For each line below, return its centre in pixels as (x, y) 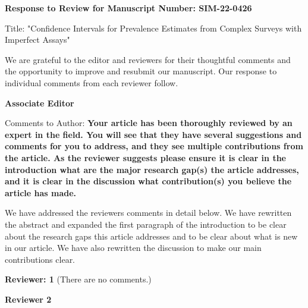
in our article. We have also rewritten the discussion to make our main (133, 248)
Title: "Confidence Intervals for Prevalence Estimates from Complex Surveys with (153, 28)
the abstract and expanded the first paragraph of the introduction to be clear (146, 224)
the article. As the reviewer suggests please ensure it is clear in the (145, 157)
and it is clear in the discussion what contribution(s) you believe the (148, 181)
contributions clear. (40, 259)
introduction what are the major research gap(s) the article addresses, (152, 169)
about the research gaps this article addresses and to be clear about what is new (151, 236)
